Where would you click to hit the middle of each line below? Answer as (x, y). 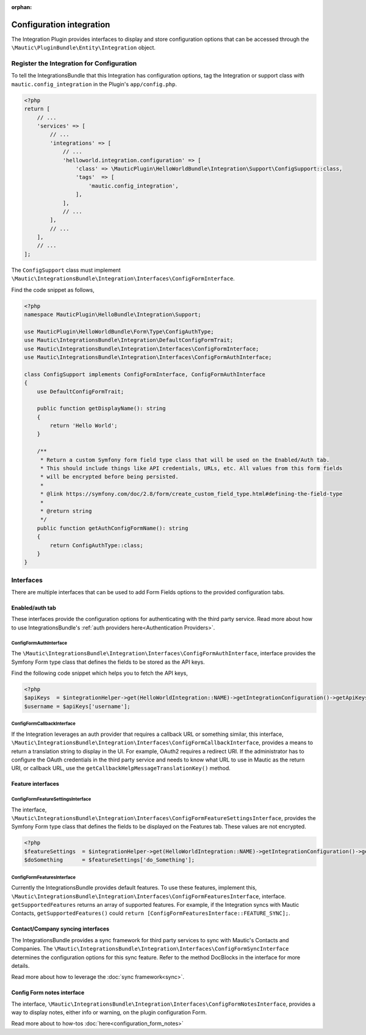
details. (20, 965)
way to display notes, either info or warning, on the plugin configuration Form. (109, 1012)
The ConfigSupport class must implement (66, 270)
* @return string (66, 511)
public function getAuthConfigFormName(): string (113, 528)
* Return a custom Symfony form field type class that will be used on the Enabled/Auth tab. (185, 460)
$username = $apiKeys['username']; (77, 706)
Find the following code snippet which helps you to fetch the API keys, (100, 673)
